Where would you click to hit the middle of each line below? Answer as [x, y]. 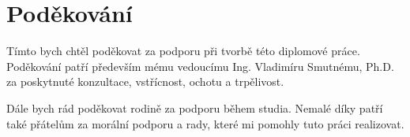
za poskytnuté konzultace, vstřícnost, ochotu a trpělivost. [145, 81]
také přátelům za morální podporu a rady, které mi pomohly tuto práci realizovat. [205, 123]
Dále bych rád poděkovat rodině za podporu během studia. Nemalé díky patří [195, 107]
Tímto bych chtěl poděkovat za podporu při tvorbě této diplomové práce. [183, 51]
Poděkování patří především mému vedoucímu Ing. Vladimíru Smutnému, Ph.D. [200, 66]
